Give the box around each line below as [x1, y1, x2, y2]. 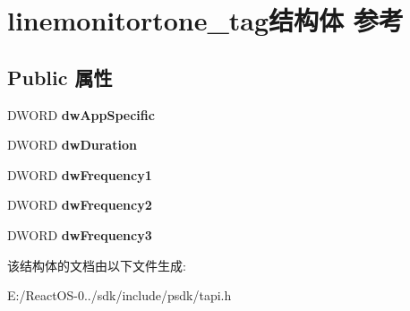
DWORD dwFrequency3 [7, 225, 152, 244]
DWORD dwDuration [7, 135, 137, 154]
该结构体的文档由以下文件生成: [7, 255, 186, 274]
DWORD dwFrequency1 [7, 165, 152, 184]
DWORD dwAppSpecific [7, 105, 155, 124]
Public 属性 [7, 63, 113, 91]
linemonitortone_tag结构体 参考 [7, 2, 404, 39]
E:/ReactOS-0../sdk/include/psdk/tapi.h [7, 286, 232, 305]
